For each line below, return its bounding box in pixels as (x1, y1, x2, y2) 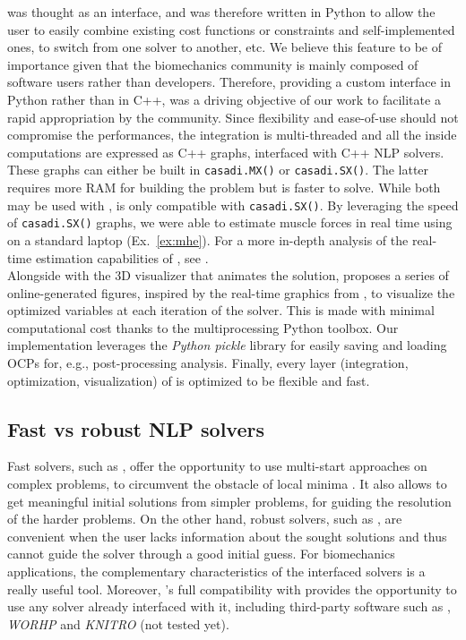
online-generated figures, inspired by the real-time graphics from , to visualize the (7, 283, 455, 302)
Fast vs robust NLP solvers (7, 414, 264, 442)
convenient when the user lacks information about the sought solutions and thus (7, 526, 447, 545)
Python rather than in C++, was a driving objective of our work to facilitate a (7, 90, 441, 108)
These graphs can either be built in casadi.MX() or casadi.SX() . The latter (7, 160, 429, 179)
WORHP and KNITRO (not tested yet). (7, 614, 229, 633)
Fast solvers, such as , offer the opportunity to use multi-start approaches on (7, 457, 427, 475)
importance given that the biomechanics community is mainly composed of (7, 55, 419, 73)
